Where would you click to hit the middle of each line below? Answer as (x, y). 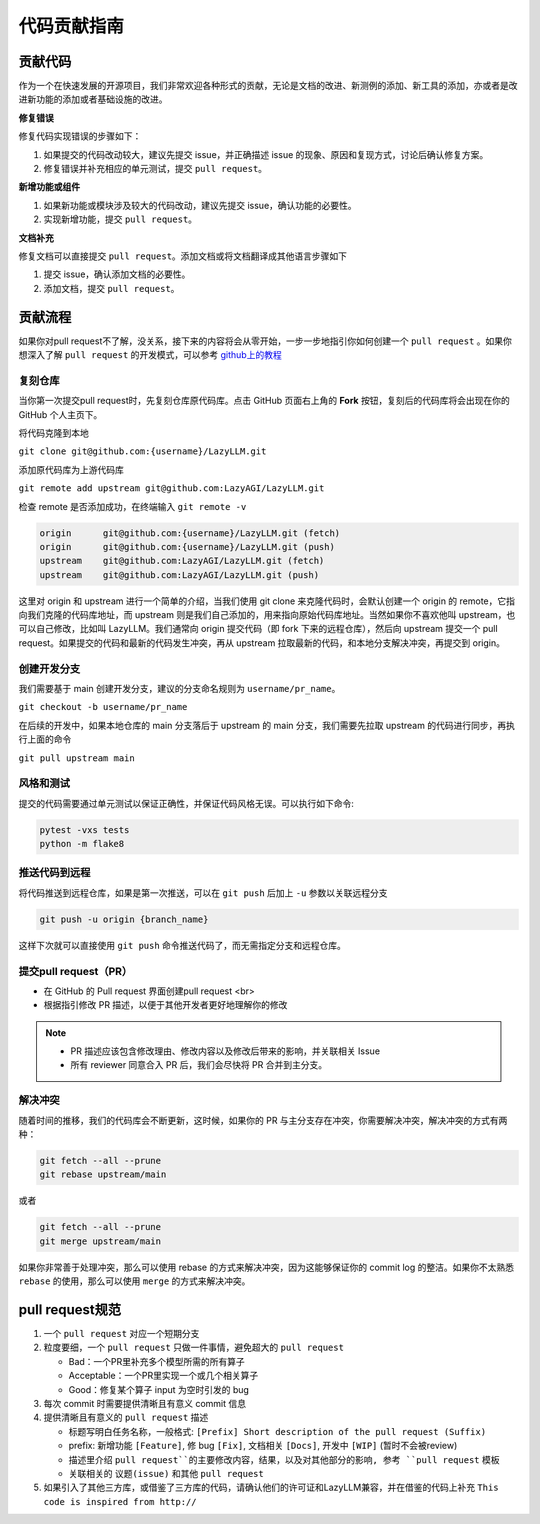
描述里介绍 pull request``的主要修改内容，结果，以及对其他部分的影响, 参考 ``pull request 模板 (284, 1459)
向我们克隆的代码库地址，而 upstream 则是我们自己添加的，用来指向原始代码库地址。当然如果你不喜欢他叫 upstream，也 (267, 615)
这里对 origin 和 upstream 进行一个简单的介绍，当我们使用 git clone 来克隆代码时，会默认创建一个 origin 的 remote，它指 (266, 601)
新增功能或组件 (49, 187)
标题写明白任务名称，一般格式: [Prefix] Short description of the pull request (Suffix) (277, 1431)
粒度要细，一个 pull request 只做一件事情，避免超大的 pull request (194, 1347)
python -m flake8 (82, 844)
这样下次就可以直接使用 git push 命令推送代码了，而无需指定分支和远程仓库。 (182, 945)
